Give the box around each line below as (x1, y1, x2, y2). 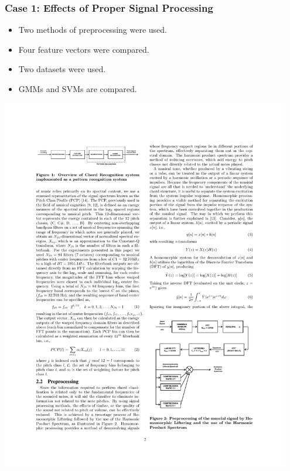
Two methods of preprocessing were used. (18, 23, 167, 36)
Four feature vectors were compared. (18, 43, 149, 55)
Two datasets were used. (18, 63, 106, 75)
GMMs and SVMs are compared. (18, 83, 137, 94)
